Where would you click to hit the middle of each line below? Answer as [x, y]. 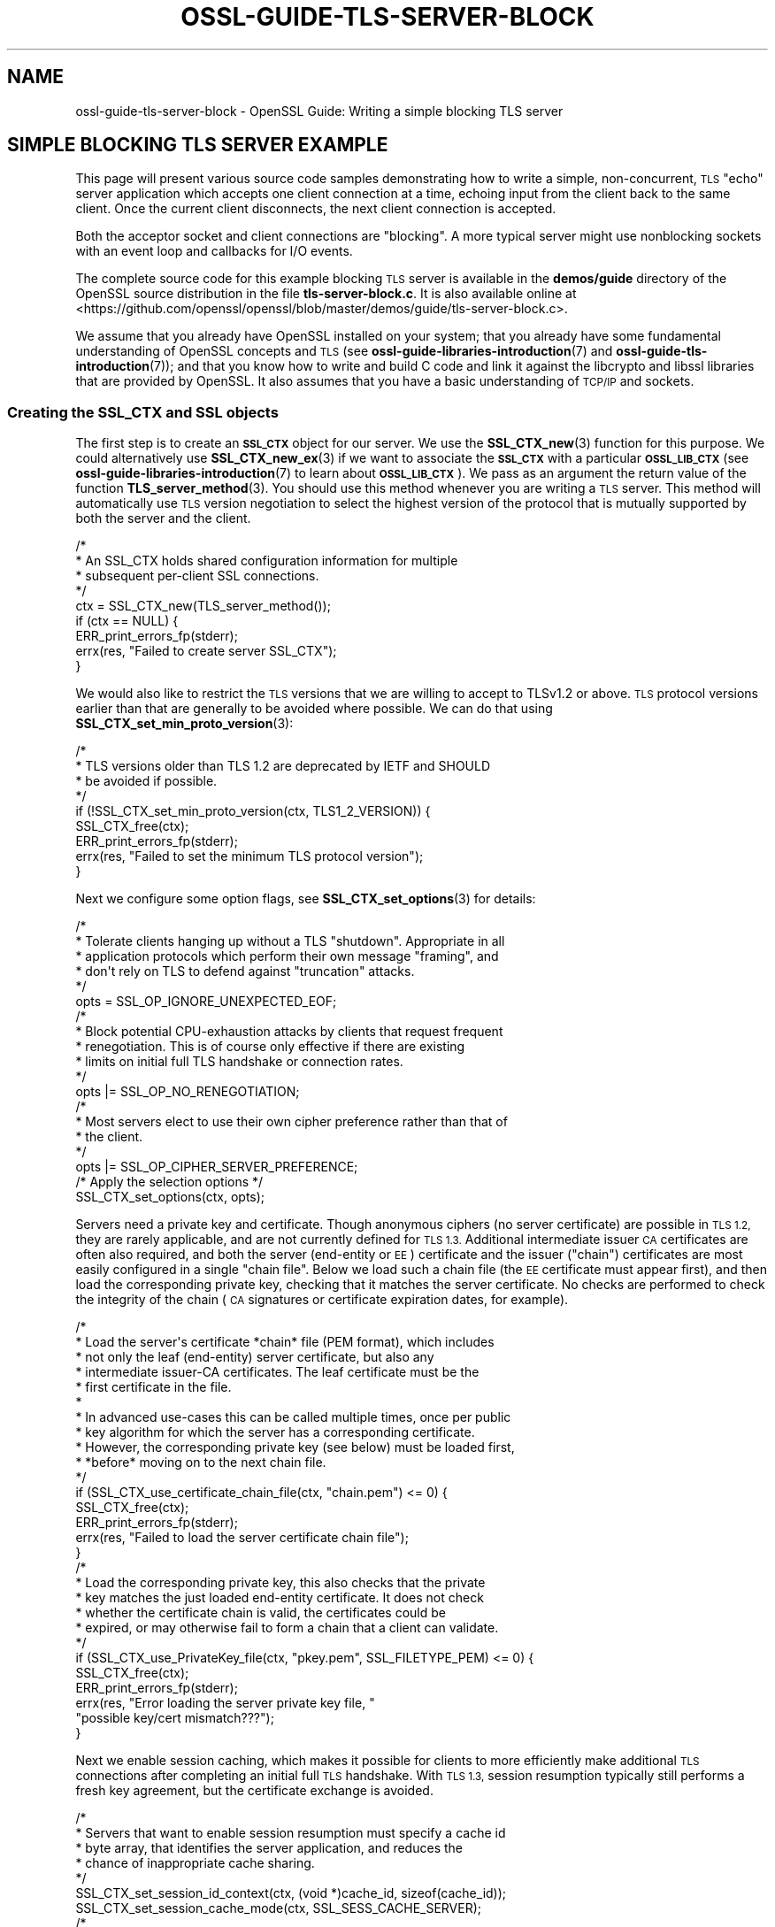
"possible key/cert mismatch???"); [175, 1718]
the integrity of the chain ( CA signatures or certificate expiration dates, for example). [322, 1300]
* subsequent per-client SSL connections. [197, 576]
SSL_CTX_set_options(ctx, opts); [170, 1197]
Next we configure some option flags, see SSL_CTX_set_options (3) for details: [306, 899]
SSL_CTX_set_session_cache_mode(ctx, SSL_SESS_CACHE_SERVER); [279, 1908]
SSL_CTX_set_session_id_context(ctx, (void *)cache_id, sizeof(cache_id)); [291, 1893]
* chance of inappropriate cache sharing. [195, 1863]
